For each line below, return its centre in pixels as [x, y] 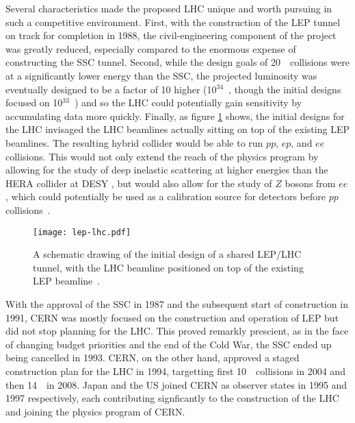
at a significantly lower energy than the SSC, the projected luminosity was [161, 75]
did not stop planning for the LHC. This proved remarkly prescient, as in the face [177, 331]
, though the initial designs [285, 89]
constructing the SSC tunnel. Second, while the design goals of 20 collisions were [177, 62]
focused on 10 [34, 102]
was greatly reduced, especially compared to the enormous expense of [151, 48]
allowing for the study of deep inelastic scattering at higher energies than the [167, 170]
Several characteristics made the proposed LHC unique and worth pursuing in [169, 8]
